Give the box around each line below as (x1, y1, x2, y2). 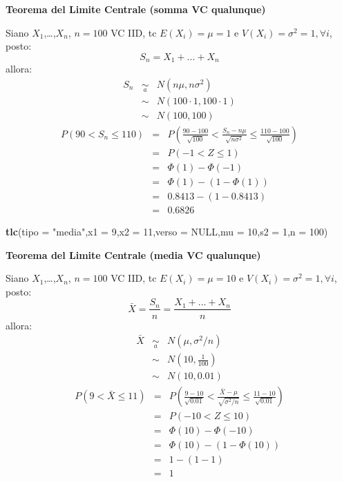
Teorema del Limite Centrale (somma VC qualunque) (6, 2, 266, 16)
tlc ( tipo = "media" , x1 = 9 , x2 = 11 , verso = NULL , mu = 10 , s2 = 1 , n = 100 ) (6, 224, 328, 239)
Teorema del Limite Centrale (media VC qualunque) (6, 247, 261, 262)
